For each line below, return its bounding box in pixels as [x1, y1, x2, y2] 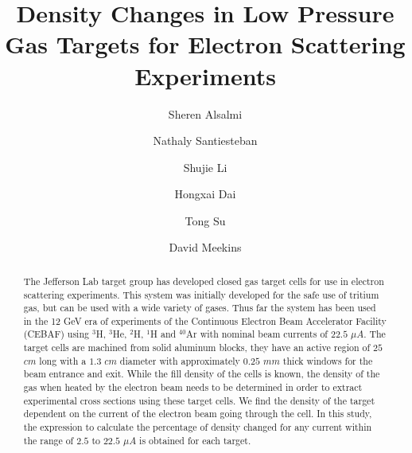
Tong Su [185, 212, 226, 228]
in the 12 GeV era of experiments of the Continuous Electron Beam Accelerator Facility [23, 314, 387, 327]
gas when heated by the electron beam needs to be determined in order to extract [23, 381, 363, 394]
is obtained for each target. [139, 433, 251, 447]
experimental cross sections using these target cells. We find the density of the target [23, 393, 375, 407]
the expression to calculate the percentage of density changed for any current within [23, 420, 372, 434]
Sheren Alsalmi [168, 105, 243, 122]
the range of [23, 433, 74, 447]
